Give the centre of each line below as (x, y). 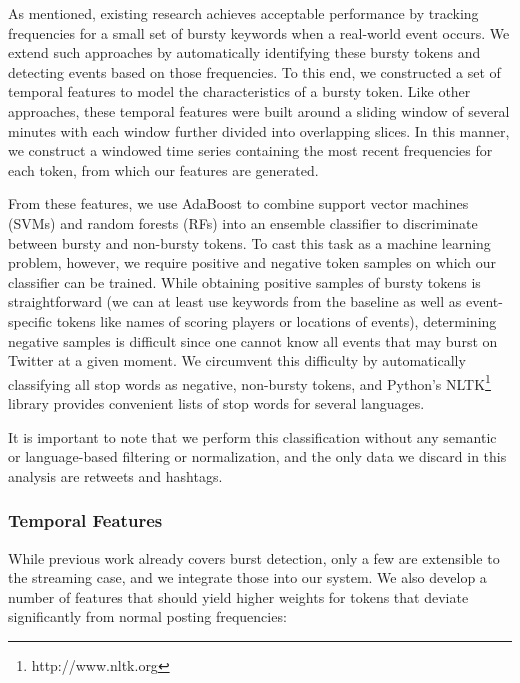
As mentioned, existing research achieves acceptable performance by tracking (243, 13)
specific (30, 320)
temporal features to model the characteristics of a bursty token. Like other (239, 91)
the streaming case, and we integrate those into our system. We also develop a (247, 577)
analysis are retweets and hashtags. (115, 475)
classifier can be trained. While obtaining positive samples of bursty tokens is (244, 281)
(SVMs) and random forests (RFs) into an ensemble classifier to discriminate (243, 222)
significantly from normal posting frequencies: (147, 616)
